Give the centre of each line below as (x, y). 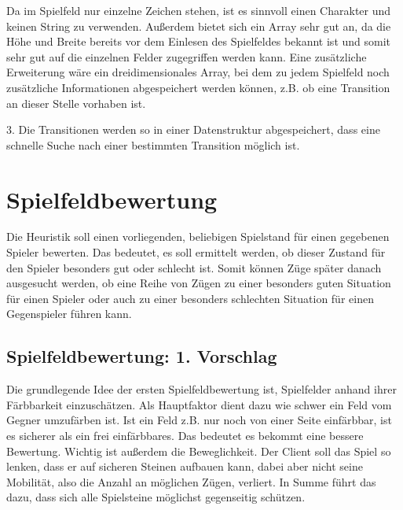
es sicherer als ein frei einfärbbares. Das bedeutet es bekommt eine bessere (185, 436)
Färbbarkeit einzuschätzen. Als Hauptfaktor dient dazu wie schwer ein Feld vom (199, 404)
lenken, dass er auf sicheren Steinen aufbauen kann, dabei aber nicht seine (185, 466)
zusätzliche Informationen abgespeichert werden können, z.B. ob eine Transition (198, 87)
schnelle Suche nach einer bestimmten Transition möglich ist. (153, 144)
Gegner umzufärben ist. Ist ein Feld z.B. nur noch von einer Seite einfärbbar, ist (199, 420)
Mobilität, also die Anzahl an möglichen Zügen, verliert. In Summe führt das (191, 481)
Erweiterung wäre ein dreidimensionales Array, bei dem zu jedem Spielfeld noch (198, 72)
